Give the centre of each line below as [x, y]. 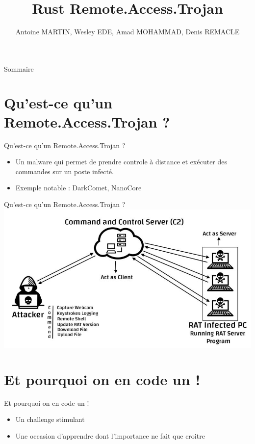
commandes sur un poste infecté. [64, 171]
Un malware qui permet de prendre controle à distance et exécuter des [121, 162]
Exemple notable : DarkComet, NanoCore [78, 188]
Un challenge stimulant [50, 419]
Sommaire [19, 68]
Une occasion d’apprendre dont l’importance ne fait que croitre [110, 436]
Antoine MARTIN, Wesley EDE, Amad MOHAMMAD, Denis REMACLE [127, 32]
